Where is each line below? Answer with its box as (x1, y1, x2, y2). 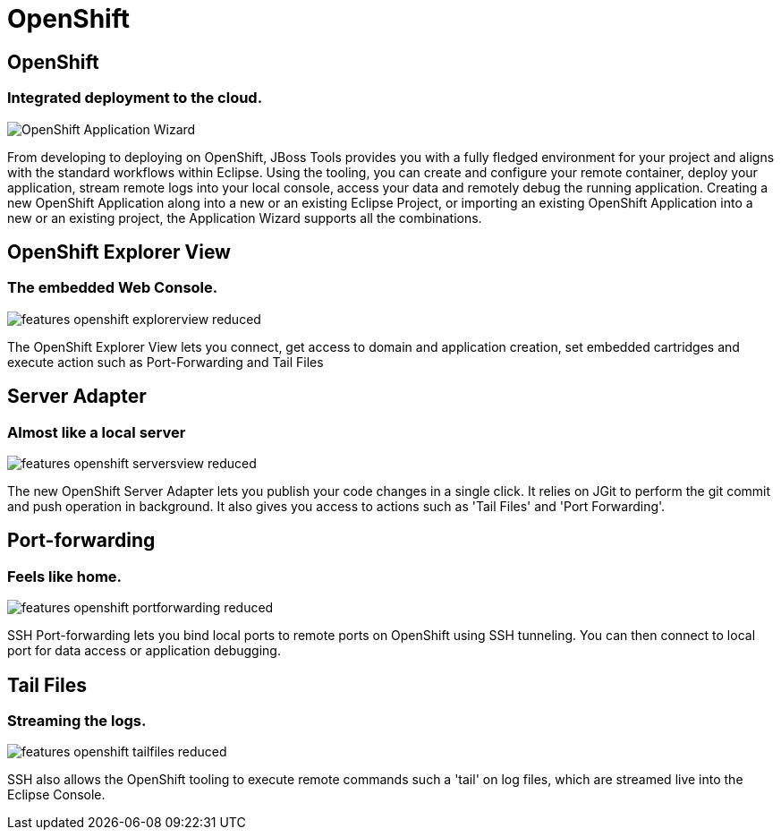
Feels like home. (7, 567, 123, 585)
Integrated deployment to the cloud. (7, 89, 263, 107)
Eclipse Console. (7, 787, 106, 803)
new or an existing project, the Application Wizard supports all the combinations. (7, 209, 482, 226)
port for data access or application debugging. (7, 643, 281, 659)
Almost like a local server (7, 423, 186, 441)
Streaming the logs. (7, 712, 147, 730)
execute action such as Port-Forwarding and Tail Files (7, 354, 324, 370)
